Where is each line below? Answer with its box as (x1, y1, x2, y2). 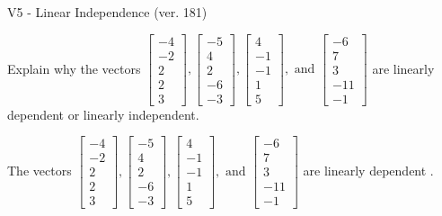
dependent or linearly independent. (7, 104, 199, 123)
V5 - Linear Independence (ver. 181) (7, 3, 208, 21)
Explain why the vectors (7, 58, 141, 77)
